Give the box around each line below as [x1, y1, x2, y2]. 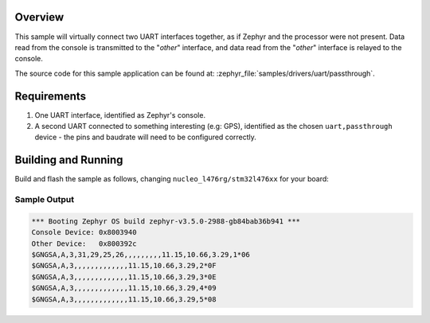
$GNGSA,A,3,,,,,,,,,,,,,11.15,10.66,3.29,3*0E [31, 272, 217, 282]
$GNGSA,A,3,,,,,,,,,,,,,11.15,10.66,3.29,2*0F [31, 261, 217, 270]
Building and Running [14, 154, 123, 167]
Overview [14, 10, 64, 24]
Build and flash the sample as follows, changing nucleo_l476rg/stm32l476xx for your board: [14, 174, 330, 184]
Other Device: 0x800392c [31, 239, 137, 248]
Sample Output [14, 194, 75, 205]
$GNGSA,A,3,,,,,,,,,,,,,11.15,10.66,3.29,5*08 [31, 294, 217, 304]
